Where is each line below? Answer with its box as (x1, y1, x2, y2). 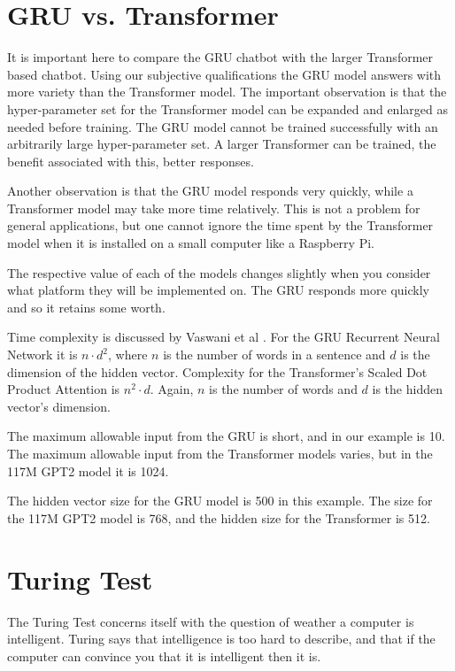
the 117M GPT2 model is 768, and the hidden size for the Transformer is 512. (7, 508, 430, 527)
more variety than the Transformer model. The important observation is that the (7, 82, 447, 101)
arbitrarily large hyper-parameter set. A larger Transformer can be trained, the (7, 135, 436, 153)
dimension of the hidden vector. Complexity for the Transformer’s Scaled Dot (7, 362, 428, 381)
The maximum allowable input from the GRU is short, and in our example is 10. (7, 427, 445, 445)
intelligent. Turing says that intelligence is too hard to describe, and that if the (7, 629, 436, 648)
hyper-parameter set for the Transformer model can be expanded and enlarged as (7, 99, 448, 118)
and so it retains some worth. (7, 297, 166, 316)
